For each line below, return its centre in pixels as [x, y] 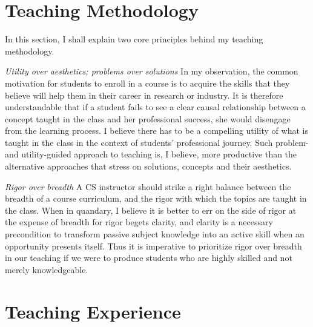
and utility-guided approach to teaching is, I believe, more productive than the [151, 154]
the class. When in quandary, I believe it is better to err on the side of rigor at [151, 210]
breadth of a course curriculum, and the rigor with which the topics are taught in [156, 198]
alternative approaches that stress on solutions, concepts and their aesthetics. [148, 166]
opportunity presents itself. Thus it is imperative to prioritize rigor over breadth [153, 246]
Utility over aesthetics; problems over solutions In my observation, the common [152, 71]
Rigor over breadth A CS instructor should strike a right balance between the [148, 186]
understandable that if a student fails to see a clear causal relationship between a [155, 107]
